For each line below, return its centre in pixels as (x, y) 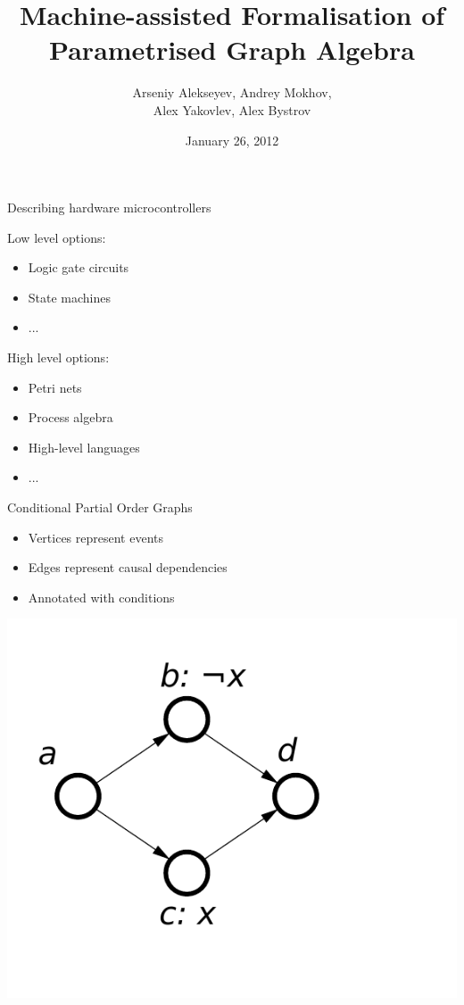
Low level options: (57, 237)
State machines (70, 297)
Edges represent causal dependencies (128, 567)
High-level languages (84, 447)
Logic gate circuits (79, 267)
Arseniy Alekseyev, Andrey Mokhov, (232, 92)
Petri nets (55, 387)
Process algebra (70, 417)
